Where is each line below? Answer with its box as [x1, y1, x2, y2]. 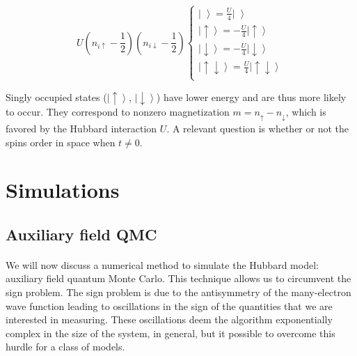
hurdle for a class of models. [6, 339, 125, 354]
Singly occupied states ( [6, 89, 107, 104]
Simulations [6, 176, 120, 204]
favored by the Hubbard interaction [6, 121, 157, 135]
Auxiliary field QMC [6, 223, 157, 245]
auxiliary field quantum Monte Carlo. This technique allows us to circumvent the [6, 271, 351, 286]
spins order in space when [6, 134, 116, 149]
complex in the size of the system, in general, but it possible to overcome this [6, 325, 335, 340]
